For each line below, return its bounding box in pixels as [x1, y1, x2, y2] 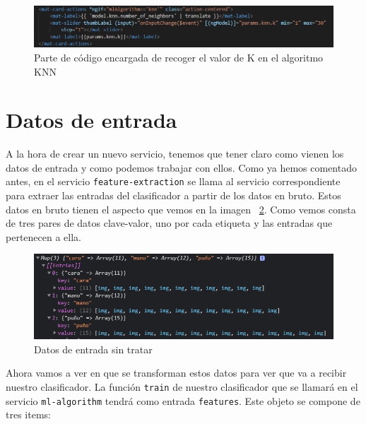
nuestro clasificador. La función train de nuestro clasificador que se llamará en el [6, 379, 358, 394]
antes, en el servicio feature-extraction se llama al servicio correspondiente [6, 174, 341, 189]
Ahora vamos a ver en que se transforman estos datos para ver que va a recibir [6, 365, 347, 380]
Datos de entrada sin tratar [34, 341, 153, 356]
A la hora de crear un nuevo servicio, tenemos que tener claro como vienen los [6, 146, 344, 161]
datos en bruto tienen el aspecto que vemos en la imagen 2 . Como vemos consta [6, 201, 356, 216]
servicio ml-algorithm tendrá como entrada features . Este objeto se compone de [6, 393, 360, 408]
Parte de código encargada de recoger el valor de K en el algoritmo [34, 49, 324, 64]
